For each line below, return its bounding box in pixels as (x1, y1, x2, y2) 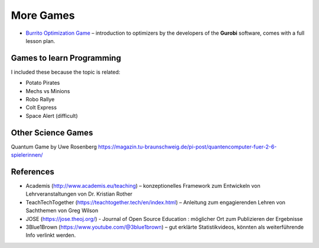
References (11, 167, 54, 177)
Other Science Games (11, 127, 93, 138)
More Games (11, 9, 75, 22)
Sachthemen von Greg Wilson (25, 207, 99, 214)
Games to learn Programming (11, 53, 121, 63)
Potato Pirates (25, 80, 60, 87)
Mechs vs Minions (25, 87, 70, 94)
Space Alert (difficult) (25, 112, 78, 119)
